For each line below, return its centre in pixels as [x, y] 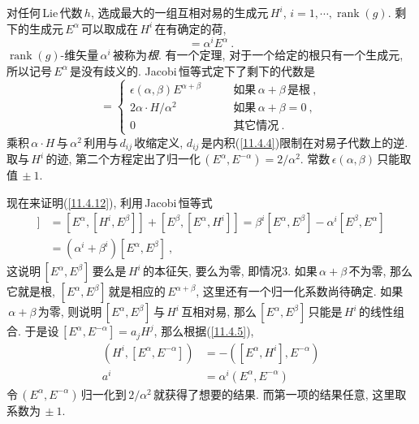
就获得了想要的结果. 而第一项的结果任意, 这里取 [280, 394]
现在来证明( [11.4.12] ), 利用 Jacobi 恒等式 [110, 202]
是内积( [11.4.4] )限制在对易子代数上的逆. [305, 142]
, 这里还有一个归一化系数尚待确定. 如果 [300, 291]
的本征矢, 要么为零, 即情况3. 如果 [230, 271]
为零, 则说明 [70, 312]
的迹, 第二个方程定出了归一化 [123, 159]
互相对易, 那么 [219, 312]
